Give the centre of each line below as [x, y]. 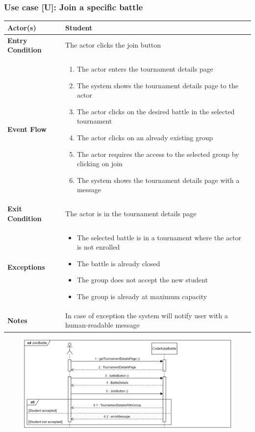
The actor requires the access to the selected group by [158, 154]
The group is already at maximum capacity [142, 296]
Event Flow [27, 129]
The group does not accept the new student [142, 280]
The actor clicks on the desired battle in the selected [156, 111]
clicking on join [100, 164]
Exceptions [26, 267]
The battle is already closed [118, 263]
